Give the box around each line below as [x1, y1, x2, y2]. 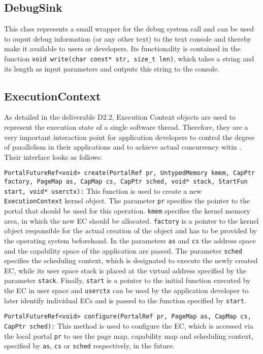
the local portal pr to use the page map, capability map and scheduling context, [4, 330, 253, 341]
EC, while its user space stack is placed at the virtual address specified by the [4, 265, 246, 275]
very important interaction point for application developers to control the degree [4, 131, 255, 142]
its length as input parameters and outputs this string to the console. [4, 63, 219, 74]
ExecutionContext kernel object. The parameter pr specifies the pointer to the [4, 195, 250, 206]
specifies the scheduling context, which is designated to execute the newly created [4, 255, 258, 266]
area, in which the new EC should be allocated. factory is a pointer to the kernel [4, 215, 259, 226]
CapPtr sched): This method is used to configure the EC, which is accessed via [4, 321, 253, 331]
